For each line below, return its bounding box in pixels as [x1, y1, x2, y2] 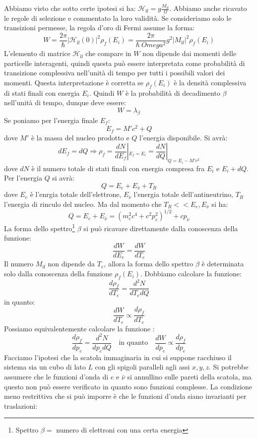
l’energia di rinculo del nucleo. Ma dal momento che [4, 199, 162, 209]
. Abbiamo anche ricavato [169, 3, 247, 13]
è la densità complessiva [174, 77, 247, 87]
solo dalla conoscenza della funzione [4, 268, 113, 279]
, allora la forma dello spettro [104, 258, 193, 269]
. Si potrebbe [208, 362, 249, 372]
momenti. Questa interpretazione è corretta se [4, 77, 144, 87]
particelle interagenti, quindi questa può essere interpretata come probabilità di [4, 58, 245, 68]
